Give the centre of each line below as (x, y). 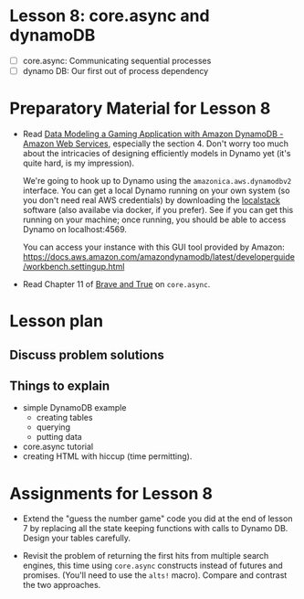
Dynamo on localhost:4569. (75, 229)
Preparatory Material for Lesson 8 (140, 108)
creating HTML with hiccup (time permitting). (107, 456)
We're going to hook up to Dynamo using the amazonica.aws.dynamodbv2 (157, 181)
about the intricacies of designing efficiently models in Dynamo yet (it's (157, 153)
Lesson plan (57, 321)
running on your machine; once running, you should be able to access (154, 219)
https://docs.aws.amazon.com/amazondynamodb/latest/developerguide (158, 257)
